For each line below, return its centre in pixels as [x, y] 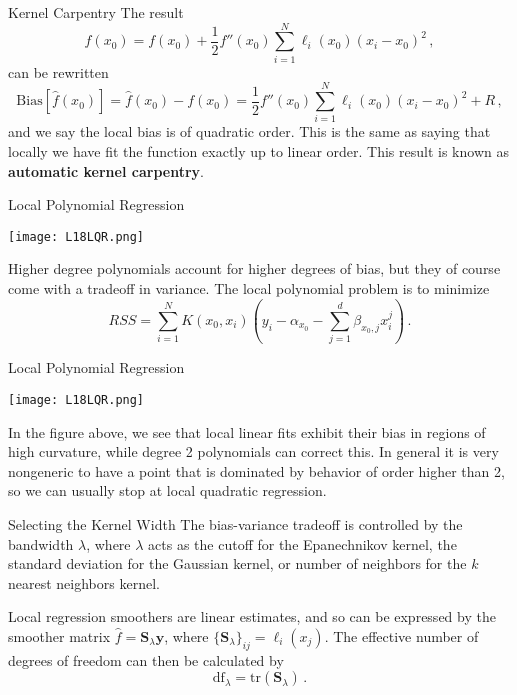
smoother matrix [59, 635]
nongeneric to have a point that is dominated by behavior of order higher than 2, [256, 470]
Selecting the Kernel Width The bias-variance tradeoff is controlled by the [235, 524]
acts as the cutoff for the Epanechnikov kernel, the [302, 543]
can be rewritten [58, 71]
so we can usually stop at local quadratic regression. [167, 490]
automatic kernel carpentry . [106, 170]
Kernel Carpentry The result [96, 12]
